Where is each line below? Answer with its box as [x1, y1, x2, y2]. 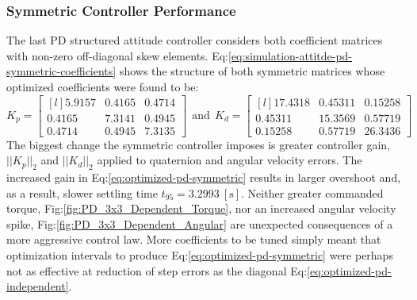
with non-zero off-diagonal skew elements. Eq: [6, 47, 228, 63]
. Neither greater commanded [241, 184, 384, 201]
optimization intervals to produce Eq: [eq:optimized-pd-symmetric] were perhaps [6, 247, 393, 263]
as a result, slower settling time [6, 184, 158, 201]
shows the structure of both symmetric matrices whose [119, 63, 385, 79]
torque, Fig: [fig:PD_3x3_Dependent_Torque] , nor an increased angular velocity [6, 200, 396, 217]
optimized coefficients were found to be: [6, 79, 199, 94]
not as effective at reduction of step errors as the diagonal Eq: [6, 262, 308, 279]
